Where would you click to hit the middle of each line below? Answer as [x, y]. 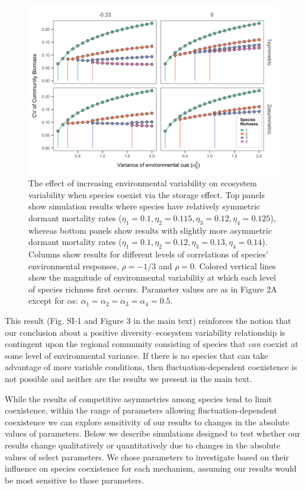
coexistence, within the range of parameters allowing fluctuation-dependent [141, 410]
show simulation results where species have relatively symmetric [145, 206]
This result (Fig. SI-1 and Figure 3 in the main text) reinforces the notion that [148, 321]
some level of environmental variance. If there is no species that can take [137, 355]
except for [46, 300]
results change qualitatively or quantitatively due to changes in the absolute [143, 445]
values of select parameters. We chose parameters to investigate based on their [147, 456]
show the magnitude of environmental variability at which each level [152, 277]
